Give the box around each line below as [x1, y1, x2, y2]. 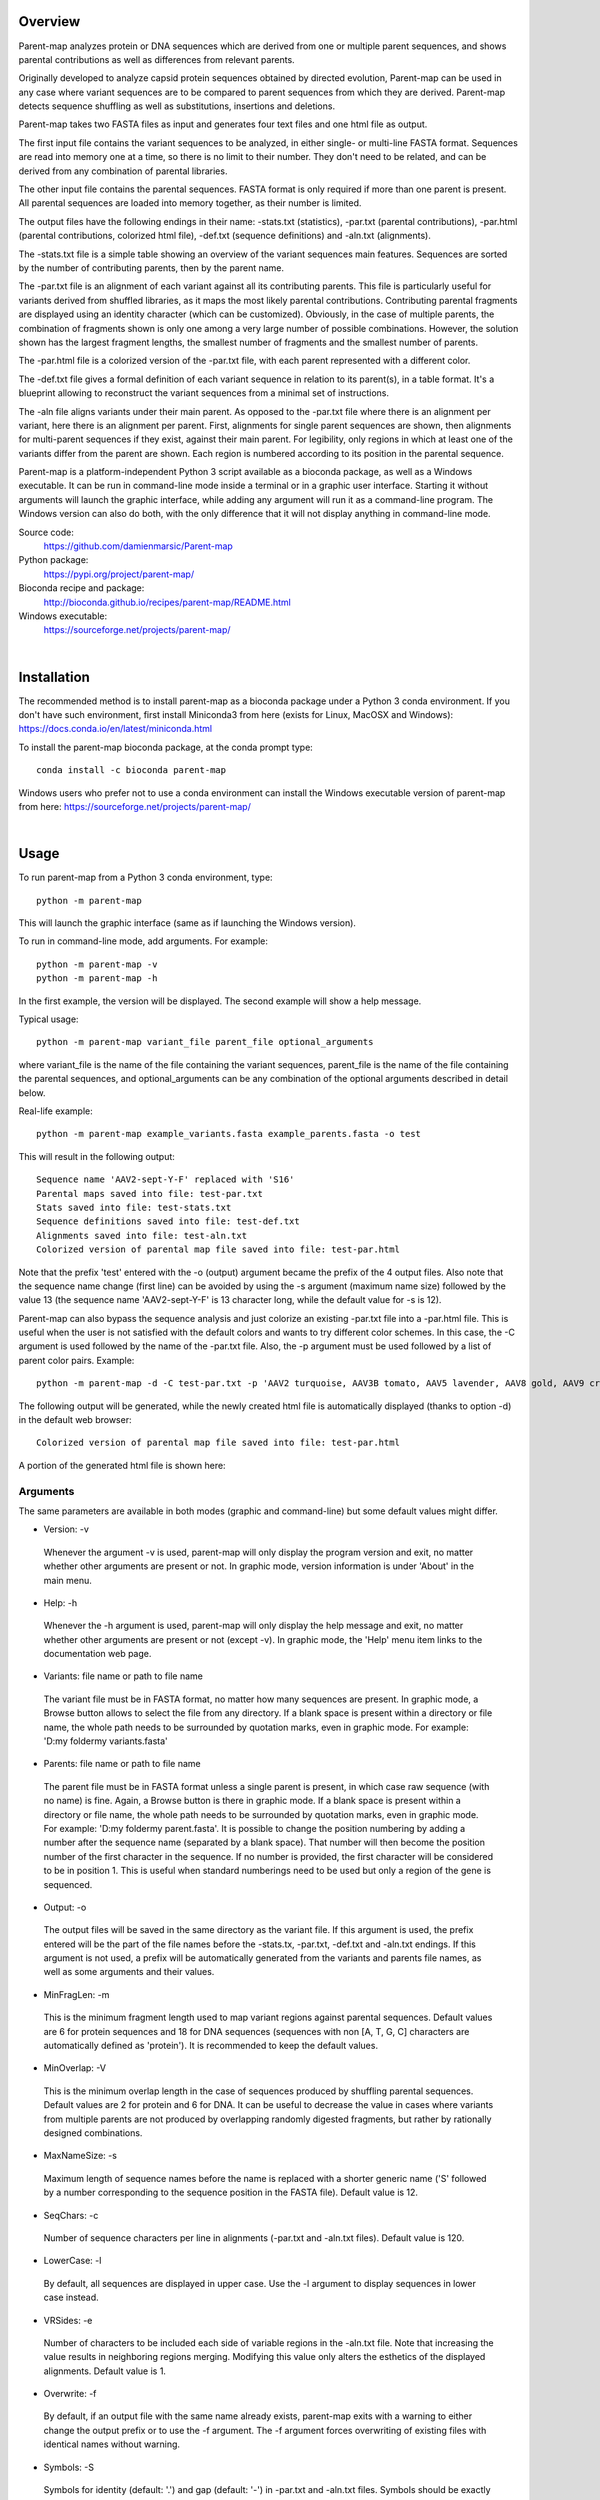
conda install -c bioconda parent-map [36, 765, 227, 776]
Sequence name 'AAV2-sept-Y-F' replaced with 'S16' [36, 1174, 295, 1185]
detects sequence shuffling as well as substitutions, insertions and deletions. [18, 100, 335, 112]
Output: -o [43, 1901, 87, 1913]
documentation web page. [43, 1648, 152, 1660]
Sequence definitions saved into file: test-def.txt [36, 1216, 300, 1227]
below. [18, 1086, 46, 1099]
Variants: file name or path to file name [43, 1670, 204, 1682]
